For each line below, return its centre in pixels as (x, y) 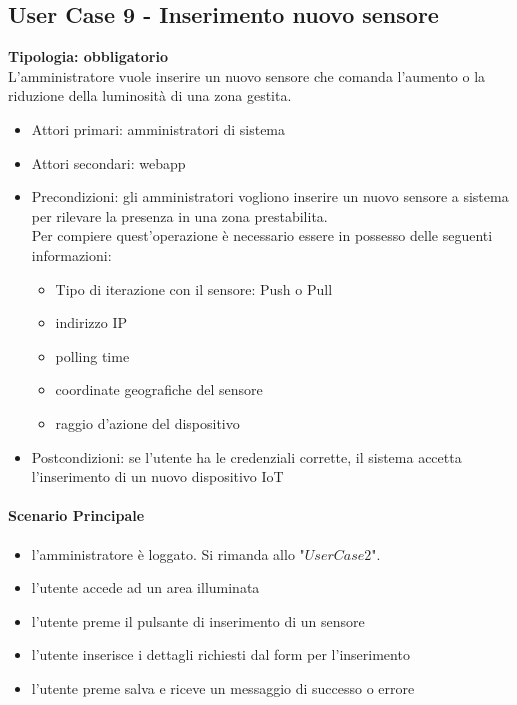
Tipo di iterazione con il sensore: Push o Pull (194, 288)
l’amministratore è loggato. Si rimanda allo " (168, 553)
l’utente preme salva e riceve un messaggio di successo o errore (223, 687)
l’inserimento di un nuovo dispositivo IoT (157, 476)
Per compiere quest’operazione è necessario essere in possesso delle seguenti (262, 235)
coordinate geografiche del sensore (159, 389)
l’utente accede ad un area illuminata (145, 587)
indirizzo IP (91, 322)
